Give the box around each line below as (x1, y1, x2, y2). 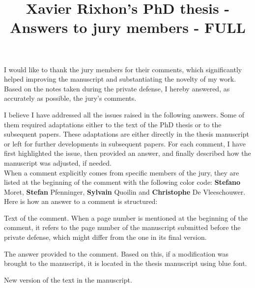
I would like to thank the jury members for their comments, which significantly (4, 64, 242, 74)
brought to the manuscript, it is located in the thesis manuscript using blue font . (4, 258, 247, 268)
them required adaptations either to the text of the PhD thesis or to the (4, 119, 222, 129)
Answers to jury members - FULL (10, 17, 246, 37)
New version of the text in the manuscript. (4, 274, 132, 285)
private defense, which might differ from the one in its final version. (4, 232, 207, 242)
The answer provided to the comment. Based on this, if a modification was (4, 248, 229, 259)
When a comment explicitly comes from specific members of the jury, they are (4, 167, 239, 177)
